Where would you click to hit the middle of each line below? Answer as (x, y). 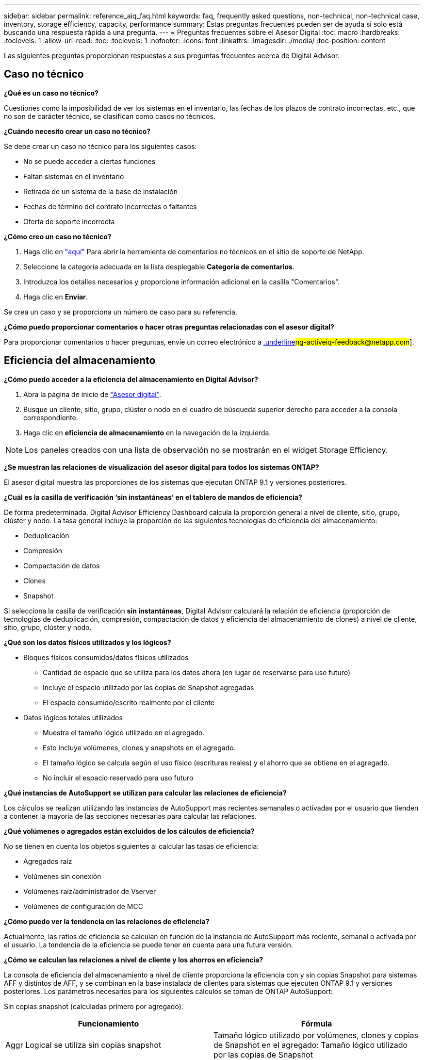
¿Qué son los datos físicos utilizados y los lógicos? (88, 642)
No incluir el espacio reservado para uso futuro (118, 778)
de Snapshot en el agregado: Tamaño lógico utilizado (311, 1045)
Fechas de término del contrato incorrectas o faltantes (110, 206)
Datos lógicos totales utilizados (73, 717)
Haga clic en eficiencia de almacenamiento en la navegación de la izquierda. (147, 432)
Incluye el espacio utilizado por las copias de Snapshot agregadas (148, 687)
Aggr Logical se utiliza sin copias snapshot (83, 1045)
